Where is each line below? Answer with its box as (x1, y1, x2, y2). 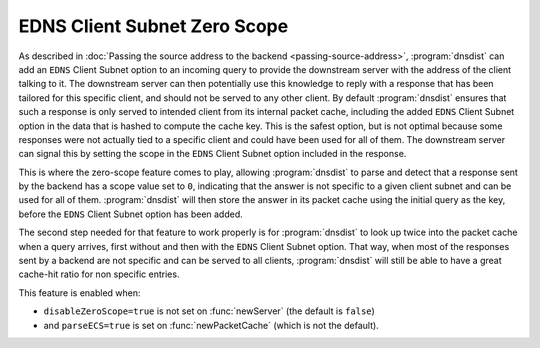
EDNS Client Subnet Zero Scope (18, 15, 289, 37)
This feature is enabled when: (18, 286, 141, 299)
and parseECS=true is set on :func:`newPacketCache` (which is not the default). (43, 319, 379, 331)
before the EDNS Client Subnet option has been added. (18, 208, 244, 220)
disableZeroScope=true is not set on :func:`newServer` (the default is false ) (43, 305, 375, 317)
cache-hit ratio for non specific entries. (18, 268, 180, 280)
